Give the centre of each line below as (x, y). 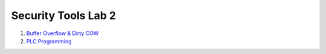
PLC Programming (49, 41)
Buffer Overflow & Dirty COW (62, 33)
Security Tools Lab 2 (64, 15)
